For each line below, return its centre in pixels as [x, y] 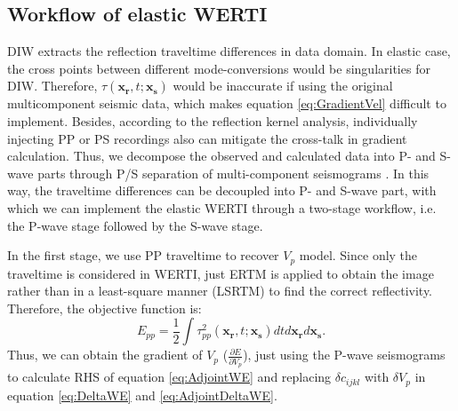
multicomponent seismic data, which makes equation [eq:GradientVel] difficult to [227, 103]
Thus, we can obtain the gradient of [105, 355]
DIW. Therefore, [52, 86]
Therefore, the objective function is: [104, 308]
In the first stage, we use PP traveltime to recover [143, 255]
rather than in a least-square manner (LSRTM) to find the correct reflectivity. [220, 291]
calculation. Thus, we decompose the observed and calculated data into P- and [221, 156]
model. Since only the [358, 255]
